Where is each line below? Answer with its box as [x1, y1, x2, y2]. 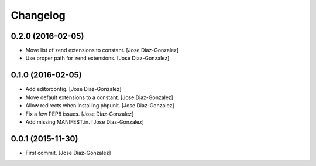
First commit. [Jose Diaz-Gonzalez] [25, 149, 111, 156]
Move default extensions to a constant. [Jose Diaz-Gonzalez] [25, 94, 174, 101]
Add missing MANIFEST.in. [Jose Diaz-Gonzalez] [25, 118, 145, 126]
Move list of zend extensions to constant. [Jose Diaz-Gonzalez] [25, 47, 179, 54]
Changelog [11, 9, 66, 22]
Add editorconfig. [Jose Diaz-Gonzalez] [25, 86, 122, 93]
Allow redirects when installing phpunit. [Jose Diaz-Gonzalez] [25, 102, 175, 109]
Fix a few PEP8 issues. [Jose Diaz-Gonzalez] [25, 110, 134, 117]
